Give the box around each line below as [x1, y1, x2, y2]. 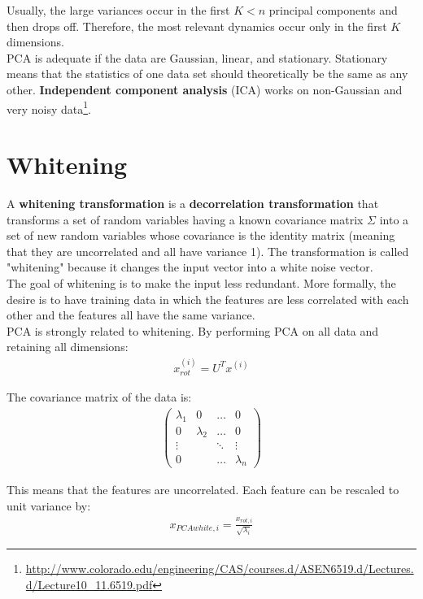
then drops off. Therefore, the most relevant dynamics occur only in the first [7, 17, 387, 34]
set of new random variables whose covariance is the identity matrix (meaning [7, 227, 395, 244]
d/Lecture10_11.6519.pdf [25, 575, 153, 592]
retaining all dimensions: [7, 338, 129, 355]
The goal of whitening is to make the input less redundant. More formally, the [7, 274, 396, 291]
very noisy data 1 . [7, 98, 91, 117]
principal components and [268, 2, 398, 18]
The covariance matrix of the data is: [7, 388, 192, 406]
